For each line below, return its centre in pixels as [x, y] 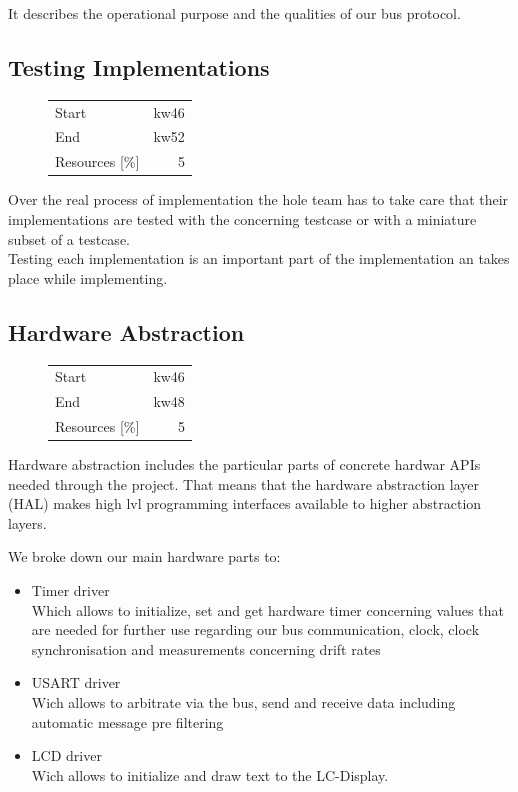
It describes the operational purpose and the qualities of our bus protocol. [234, 13]
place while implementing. [88, 277]
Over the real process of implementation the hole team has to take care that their [258, 199]
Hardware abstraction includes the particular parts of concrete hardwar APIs [244, 464]
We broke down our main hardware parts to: [144, 556]
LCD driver [66, 755]
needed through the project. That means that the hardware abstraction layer [243, 483]
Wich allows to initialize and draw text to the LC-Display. [210, 774]
